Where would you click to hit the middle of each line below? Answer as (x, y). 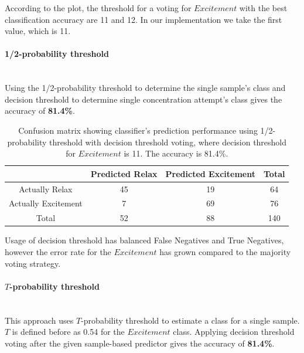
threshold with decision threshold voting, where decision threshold (168, 142)
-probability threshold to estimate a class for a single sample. (190, 320)
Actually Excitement (46, 203)
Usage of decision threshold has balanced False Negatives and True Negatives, (144, 240)
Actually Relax (46, 189)
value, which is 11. (38, 31)
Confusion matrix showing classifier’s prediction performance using (138, 130)
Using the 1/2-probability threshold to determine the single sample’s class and (145, 88)
